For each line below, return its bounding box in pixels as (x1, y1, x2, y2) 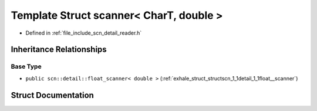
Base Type (11, 62, 42, 70)
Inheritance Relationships (11, 45, 107, 55)
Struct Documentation (11, 90, 94, 100)
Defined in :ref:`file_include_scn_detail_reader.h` (25, 29, 142, 36)
